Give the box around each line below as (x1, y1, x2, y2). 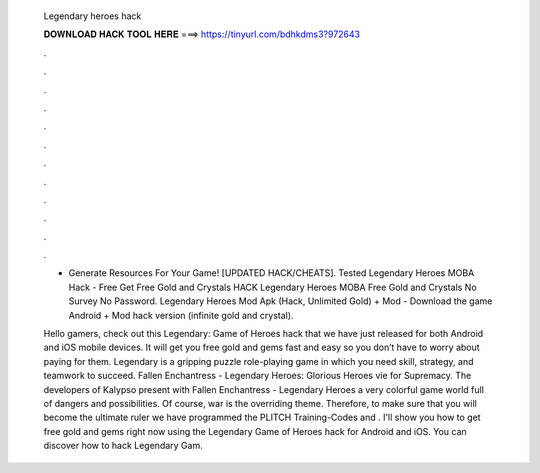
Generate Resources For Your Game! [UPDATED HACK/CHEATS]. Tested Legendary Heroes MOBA (68, 267, 475, 279)
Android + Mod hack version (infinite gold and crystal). (68, 309, 294, 321)
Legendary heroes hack (43, 10, 142, 22)
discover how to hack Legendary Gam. (43, 440, 204, 452)
